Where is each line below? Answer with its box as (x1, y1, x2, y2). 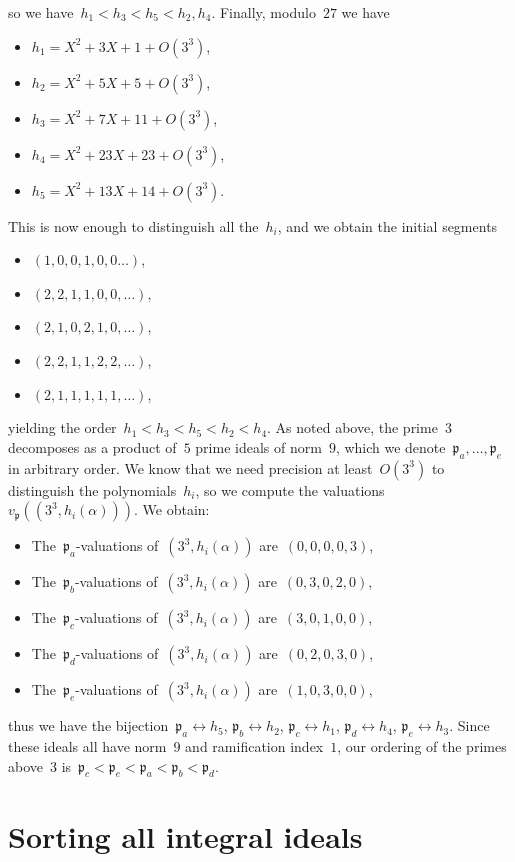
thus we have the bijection (8, 715, 169, 736)
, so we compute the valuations (195, 479, 385, 500)
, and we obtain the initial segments (277, 215, 498, 236)
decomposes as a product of (8, 436, 177, 457)
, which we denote (335, 436, 446, 457)
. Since (449, 715, 490, 736)
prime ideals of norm (195, 436, 322, 457)
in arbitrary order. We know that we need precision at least (8, 457, 373, 478)
